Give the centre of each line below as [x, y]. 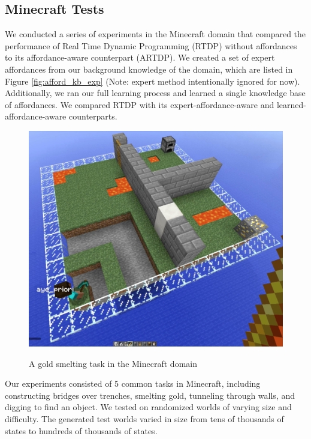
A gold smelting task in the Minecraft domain [113, 363]
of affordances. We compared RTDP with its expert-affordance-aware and [140, 104]
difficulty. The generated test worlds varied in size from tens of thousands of [144, 418]
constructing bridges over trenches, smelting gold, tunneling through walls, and [150, 395]
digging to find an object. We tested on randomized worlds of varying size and [148, 407]
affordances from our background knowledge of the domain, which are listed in [149, 69]
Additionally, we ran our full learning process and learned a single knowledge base [155, 93]
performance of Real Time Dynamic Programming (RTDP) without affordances [151, 45]
